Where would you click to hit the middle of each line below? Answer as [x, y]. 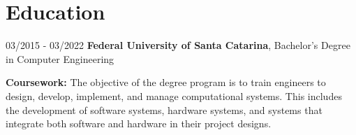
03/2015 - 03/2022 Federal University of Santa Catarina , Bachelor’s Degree [178, 45]
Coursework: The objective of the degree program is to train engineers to [166, 82]
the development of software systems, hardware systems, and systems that [164, 109]
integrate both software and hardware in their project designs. [139, 123]
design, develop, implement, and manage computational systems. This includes [174, 95]
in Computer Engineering [60, 58]
